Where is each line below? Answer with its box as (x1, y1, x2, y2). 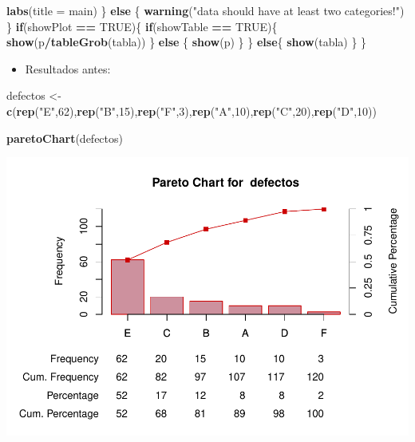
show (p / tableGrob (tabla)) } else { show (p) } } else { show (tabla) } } (6, 34, 367, 50)
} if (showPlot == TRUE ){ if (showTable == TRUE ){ (6, 18, 278, 34)
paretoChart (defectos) (6, 129, 123, 146)
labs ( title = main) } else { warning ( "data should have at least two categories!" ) (6, 2, 405, 18)
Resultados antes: (25, 60, 111, 77)
